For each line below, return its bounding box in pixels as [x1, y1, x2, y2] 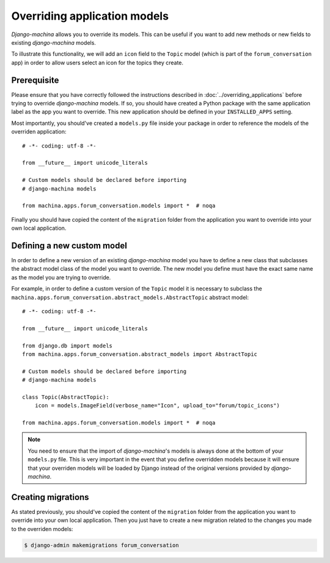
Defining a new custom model [11, 240, 128, 251]
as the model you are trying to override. [11, 273, 111, 281]
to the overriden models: [11, 525, 73, 532]
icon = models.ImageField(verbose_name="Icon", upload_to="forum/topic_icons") [34, 402, 280, 409]
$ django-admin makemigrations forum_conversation [24, 542, 180, 548]
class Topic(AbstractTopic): [22, 393, 109, 401]
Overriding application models [11, 9, 169, 23]
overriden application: [11, 128, 67, 135]
